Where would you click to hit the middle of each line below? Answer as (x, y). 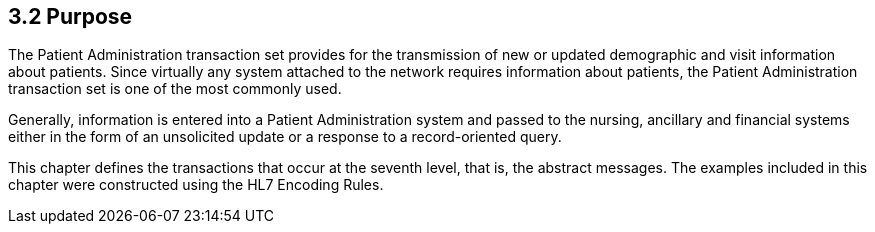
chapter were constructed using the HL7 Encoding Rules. (196, 185)
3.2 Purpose (70, 16)
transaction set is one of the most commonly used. (175, 89)
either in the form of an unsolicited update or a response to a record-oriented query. (285, 137)
